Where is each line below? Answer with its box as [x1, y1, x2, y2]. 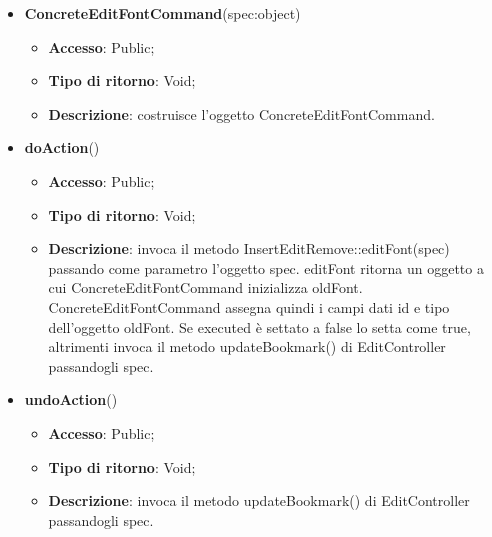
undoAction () [24, 389, 118, 410]
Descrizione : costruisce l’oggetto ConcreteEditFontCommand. [48, 103, 435, 124]
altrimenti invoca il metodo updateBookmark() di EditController [48, 336, 446, 357]
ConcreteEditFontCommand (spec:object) [24, 3, 301, 23]
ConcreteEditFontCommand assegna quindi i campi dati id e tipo [48, 296, 450, 317]
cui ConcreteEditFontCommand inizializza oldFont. [48, 277, 363, 298]
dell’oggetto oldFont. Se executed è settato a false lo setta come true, [48, 316, 471, 337]
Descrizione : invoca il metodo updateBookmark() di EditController [48, 490, 470, 511]
